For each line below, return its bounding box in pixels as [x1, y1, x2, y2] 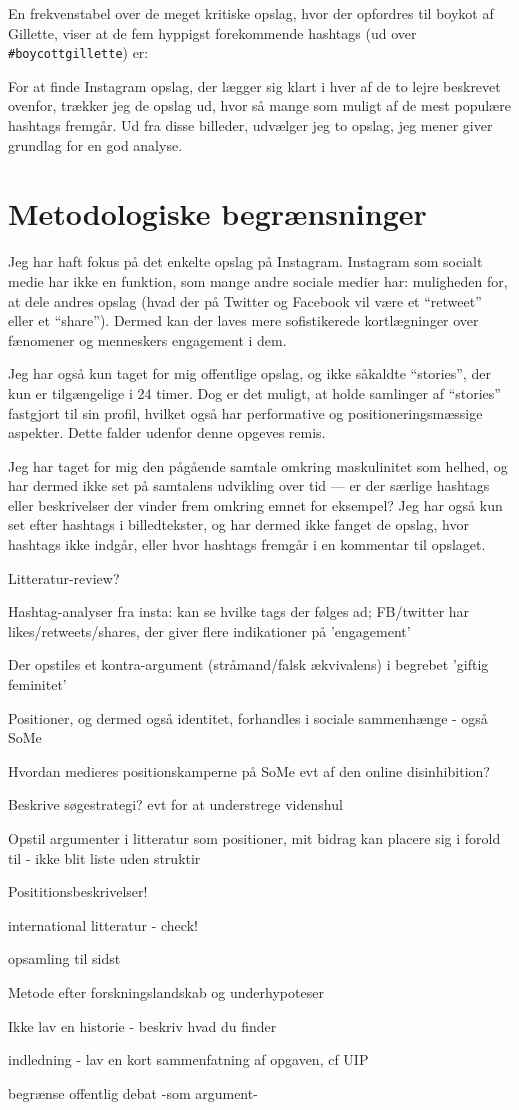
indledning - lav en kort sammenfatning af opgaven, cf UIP [8, 1049, 369, 1070]
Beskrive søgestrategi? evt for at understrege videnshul [8, 794, 343, 815]
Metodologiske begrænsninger [8, 193, 427, 234]
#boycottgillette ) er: [8, 42, 149, 63]
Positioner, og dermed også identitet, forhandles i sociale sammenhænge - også [8, 707, 488, 728]
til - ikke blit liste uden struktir [8, 847, 201, 868]
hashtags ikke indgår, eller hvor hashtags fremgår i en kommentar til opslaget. [8, 534, 486, 555]
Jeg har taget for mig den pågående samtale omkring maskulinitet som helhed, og [8, 455, 508, 476]
